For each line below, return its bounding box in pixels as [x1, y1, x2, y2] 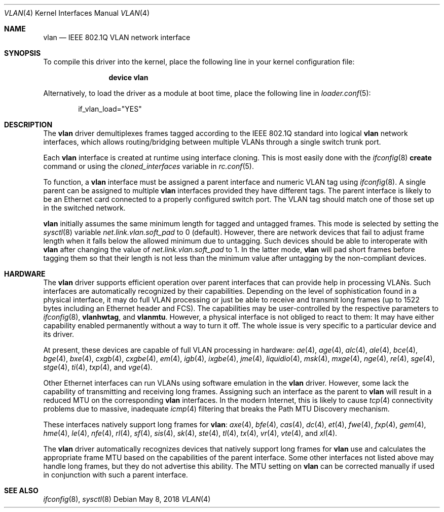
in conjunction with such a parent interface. [43, 470, 188, 479]
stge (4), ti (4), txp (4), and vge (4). [43, 363, 153, 371]
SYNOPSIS [4, 49, 41, 57]
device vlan [108, 73, 149, 82]
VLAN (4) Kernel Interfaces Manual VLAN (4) [4, 9, 150, 17]
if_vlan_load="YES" [78, 105, 142, 113]
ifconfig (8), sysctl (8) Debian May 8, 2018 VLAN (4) [43, 495, 211, 503]
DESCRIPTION [4, 120, 53, 129]
